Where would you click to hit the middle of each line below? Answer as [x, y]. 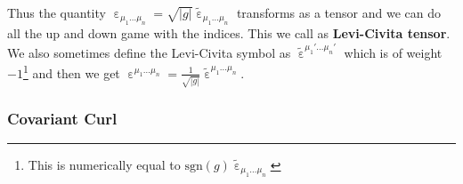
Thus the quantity [57, 12]
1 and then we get [71, 72]
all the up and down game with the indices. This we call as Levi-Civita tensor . [229, 33]
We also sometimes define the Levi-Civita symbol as [149, 52]
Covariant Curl [62, 118]
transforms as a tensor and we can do [338, 12]
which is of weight [393, 52]
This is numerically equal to [104, 164]
